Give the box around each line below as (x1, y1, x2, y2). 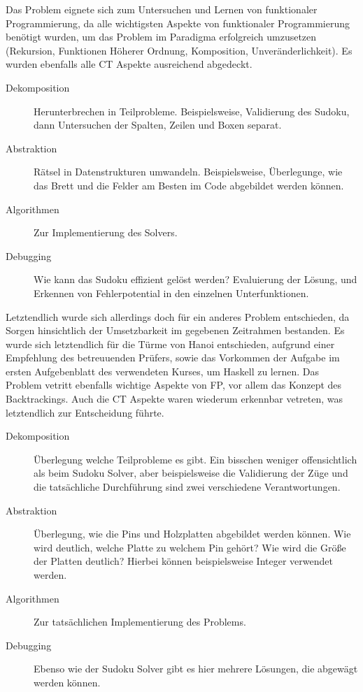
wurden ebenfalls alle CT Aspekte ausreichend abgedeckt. (6, 57, 252, 71)
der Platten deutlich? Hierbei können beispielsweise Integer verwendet (34, 554, 333, 568)
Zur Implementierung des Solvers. (34, 225, 178, 240)
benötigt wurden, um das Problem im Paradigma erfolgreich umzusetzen (6, 29, 317, 44)
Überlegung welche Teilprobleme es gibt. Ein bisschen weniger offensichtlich (34, 452, 357, 466)
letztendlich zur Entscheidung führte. (6, 405, 164, 419)
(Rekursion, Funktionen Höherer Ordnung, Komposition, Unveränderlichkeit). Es (6, 43, 353, 57)
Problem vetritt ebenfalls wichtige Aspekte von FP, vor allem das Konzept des (6, 377, 342, 392)
